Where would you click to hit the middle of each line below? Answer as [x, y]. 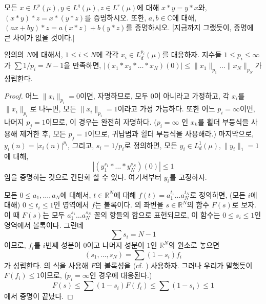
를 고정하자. [188, 177]
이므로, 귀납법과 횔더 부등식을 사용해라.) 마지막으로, [171, 133]
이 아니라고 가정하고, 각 [192, 95]
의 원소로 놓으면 [194, 245]
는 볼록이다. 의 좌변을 [129, 205]
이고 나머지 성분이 [116, 245]
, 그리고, [81, 145]
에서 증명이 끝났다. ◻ [39, 296]
